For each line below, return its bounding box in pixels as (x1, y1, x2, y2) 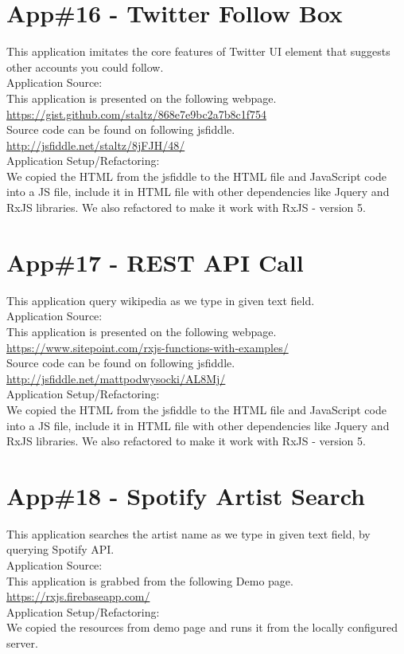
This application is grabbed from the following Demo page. (6, 572, 293, 589)
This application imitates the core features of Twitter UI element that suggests (6, 43, 390, 60)
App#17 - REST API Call (6, 245, 304, 278)
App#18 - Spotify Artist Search (6, 479, 365, 511)
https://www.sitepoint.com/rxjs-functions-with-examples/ (6, 339, 289, 355)
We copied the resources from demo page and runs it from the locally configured (6, 619, 398, 636)
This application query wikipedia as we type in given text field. (6, 292, 315, 308)
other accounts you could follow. (6, 58, 164, 75)
